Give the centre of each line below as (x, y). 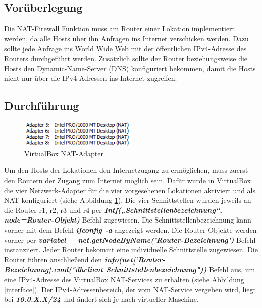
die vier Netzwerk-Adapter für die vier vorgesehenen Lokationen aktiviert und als (130, 190)
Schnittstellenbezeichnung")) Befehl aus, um (180, 269)
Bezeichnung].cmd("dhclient (54, 269)
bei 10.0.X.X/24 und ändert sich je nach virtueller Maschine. (101, 299)
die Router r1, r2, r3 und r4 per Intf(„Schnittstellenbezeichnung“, (113, 210)
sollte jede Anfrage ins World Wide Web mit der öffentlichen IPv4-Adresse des (125, 48)
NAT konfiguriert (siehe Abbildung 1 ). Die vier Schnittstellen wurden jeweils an (128, 200)
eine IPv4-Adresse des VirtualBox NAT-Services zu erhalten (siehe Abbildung (124, 279)
